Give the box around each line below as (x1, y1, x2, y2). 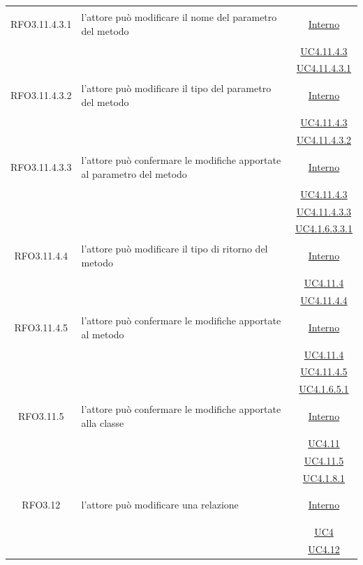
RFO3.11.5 (17, 409, 64, 423)
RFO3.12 (22, 497, 61, 512)
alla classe (81, 415, 124, 430)
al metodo (81, 326, 124, 341)
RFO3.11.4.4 (14, 248, 68, 263)
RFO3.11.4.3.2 (10, 88, 72, 103)
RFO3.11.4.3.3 (10, 159, 72, 174)
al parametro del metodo (81, 166, 187, 181)
